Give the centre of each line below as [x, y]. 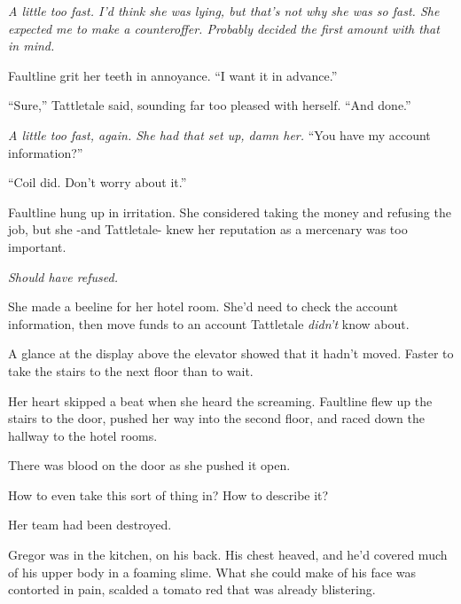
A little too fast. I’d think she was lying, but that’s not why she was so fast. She [224, 11]
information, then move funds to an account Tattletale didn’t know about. [209, 323]
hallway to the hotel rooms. [83, 435]
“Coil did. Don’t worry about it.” [98, 182]
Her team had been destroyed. [90, 525]
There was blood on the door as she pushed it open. [149, 465]
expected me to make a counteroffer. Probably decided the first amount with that [224, 28]
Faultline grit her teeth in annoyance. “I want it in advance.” [173, 75]
